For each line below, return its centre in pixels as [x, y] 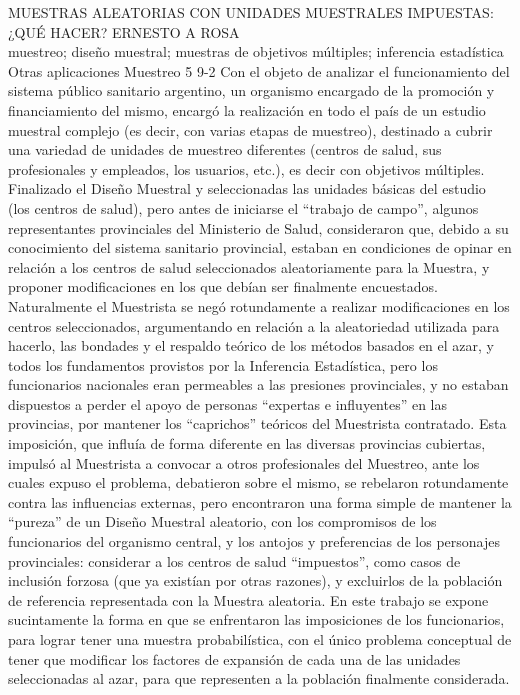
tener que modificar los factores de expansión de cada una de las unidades [234, 658]
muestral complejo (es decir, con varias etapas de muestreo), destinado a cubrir [250, 129]
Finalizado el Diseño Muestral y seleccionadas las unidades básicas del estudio [247, 188]
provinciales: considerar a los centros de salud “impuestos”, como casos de [234, 560]
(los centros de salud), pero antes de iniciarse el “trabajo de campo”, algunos [243, 207]
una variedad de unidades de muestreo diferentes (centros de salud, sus [225, 149]
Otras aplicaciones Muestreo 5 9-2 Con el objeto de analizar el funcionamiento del [259, 70]
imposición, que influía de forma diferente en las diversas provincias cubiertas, [247, 443]
